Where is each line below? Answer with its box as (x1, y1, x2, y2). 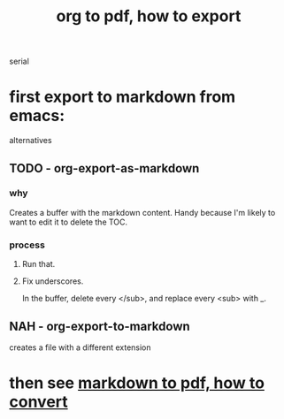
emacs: (9, 106, 65, 126)
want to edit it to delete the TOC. (9, 217, 128, 227)
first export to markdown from (9, 87, 236, 107)
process (9, 239, 46, 251)
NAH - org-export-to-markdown (9, 318, 190, 333)
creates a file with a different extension (9, 342, 152, 353)
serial (9, 56, 29, 67)
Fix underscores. (21, 276, 84, 286)
